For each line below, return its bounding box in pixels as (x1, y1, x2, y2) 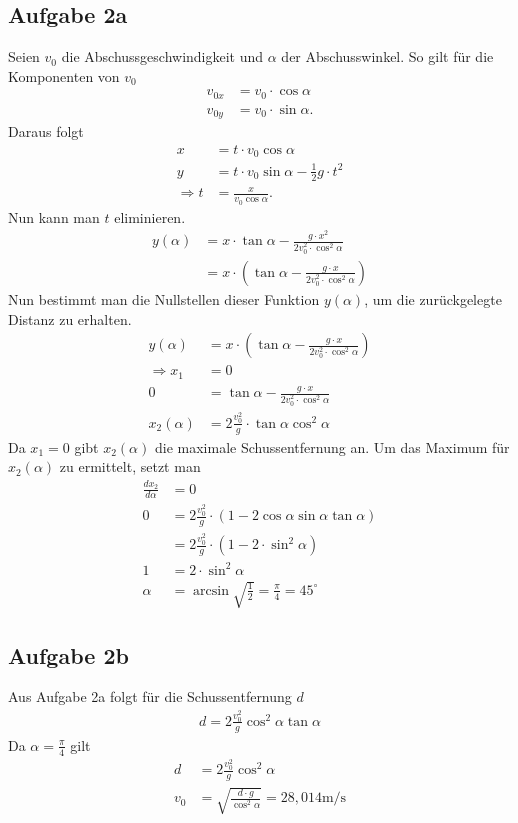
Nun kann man (8, 206, 100, 227)
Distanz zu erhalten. (8, 308, 132, 329)
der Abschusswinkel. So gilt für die (281, 46, 494, 67)
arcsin (193, 583, 229, 598)
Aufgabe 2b (8, 639, 129, 670)
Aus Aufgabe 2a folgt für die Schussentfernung (8, 686, 292, 707)
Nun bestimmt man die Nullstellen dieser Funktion (8, 288, 320, 309)
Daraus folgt (8, 121, 84, 142)
